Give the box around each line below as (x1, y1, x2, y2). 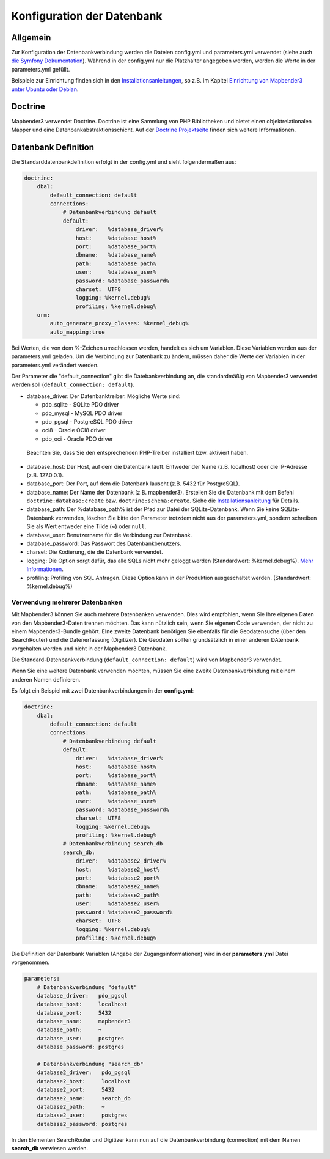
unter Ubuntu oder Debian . (11, 86, 79, 93)
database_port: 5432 (37, 1009, 112, 1016)
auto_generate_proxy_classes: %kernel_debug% (50, 320, 189, 327)
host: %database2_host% (75, 866, 160, 873)
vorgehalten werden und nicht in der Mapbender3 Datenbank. (11, 645, 167, 652)
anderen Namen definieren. (11, 675, 81, 683)
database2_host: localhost (37, 1078, 131, 1084)
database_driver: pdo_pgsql (37, 992, 128, 999)
